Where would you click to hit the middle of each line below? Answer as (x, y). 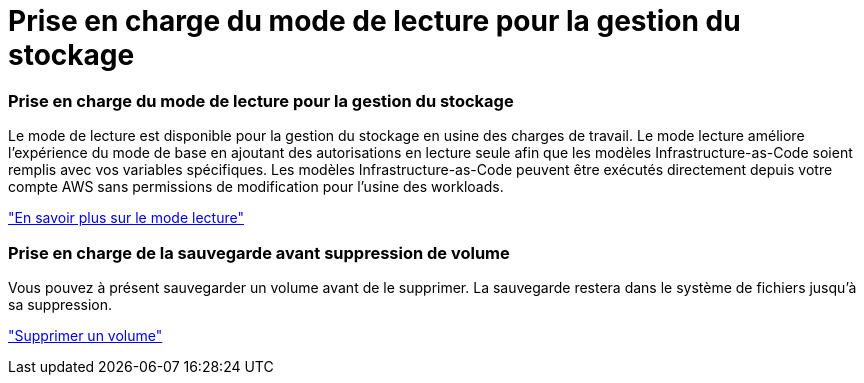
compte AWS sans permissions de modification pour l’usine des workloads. (256, 187)
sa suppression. (60, 304)
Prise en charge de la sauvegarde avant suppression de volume (259, 252)
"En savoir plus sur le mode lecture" (126, 218)
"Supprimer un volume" (85, 335)
